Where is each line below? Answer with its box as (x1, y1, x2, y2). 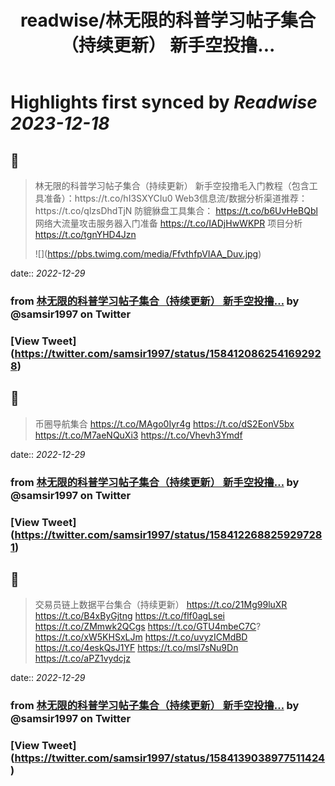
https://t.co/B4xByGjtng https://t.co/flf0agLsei (34, 610, 225, 622)
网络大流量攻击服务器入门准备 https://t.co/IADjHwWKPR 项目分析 (34, 217, 303, 229)
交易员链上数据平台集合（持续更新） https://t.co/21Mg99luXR (34, 599, 288, 611)
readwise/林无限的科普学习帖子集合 (19, 9, 317, 32)
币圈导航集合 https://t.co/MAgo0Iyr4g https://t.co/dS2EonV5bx (34, 417, 295, 430)
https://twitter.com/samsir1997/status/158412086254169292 (14, 346, 322, 360)
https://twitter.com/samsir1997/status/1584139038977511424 (14, 751, 326, 765)
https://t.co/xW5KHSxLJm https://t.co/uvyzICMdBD (34, 631, 248, 643)
